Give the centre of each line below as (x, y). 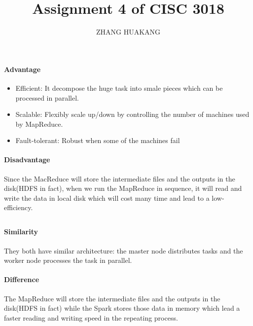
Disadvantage (27, 160)
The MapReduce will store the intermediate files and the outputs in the (112, 298)
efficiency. (18, 207)
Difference (22, 279)
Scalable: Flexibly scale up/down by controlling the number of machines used (132, 114)
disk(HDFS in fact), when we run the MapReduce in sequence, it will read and (123, 188)
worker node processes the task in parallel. (68, 260)
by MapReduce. (39, 124)
